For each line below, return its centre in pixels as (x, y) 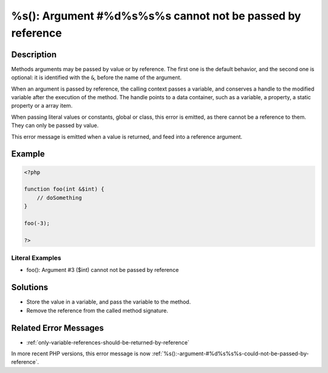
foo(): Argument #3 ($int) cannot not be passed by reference (103, 270)
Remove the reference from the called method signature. (97, 310)
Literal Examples (36, 258)
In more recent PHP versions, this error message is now (81, 354)
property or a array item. (42, 106)
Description (34, 54)
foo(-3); (37, 223)
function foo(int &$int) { (64, 189)
